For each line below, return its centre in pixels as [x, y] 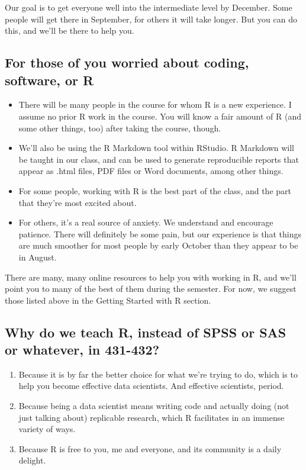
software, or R [49, 80]
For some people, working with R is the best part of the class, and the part [155, 190]
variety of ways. [47, 429]
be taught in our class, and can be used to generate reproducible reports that [159, 159]
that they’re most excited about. [78, 202]
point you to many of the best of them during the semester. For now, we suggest [151, 289]
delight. [32, 460]
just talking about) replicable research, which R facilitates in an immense [152, 417]
